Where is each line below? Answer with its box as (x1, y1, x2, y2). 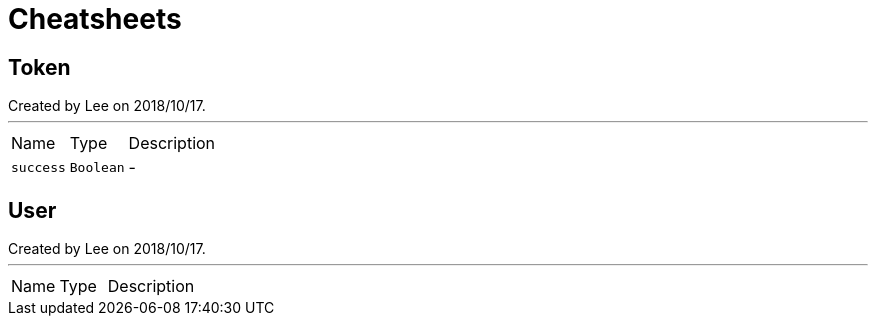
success (11, 159, 66, 175)
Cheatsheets (8, 2, 182, 36)
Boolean (69, 159, 125, 175)
